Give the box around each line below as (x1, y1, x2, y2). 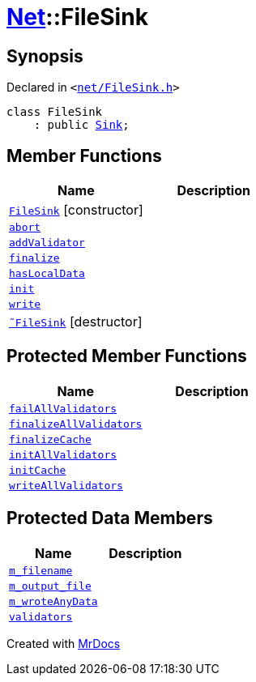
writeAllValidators (9, 479, 123, 492)
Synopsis (6, 45, 83, 66)
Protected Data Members (6, 508, 213, 529)
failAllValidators (9, 402, 117, 415)
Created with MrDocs (6, 636, 121, 650)
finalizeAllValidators (9, 417, 143, 430)
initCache (9, 463, 66, 476)
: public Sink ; (33, 118, 130, 132)
